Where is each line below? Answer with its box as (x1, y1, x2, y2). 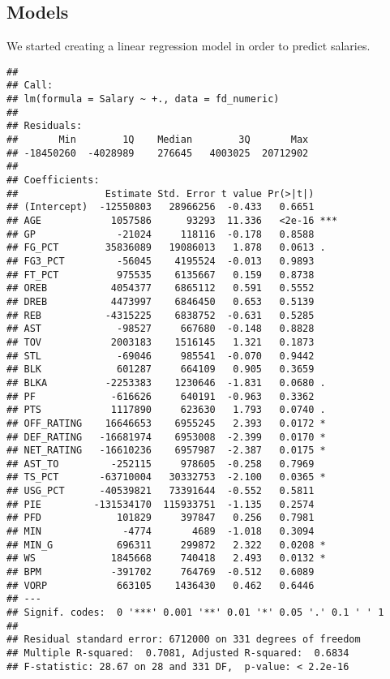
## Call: (6, 80, 54, 92)
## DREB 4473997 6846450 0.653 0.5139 (6, 295, 315, 307)
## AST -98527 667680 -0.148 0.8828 (6, 323, 315, 335)
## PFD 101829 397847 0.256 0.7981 (6, 512, 315, 524)
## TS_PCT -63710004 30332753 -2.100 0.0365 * (6, 471, 326, 483)
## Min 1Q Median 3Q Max (6, 134, 309, 146)
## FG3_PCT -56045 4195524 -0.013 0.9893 (6, 255, 315, 267)
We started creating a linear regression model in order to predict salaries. (6, 37, 371, 54)
